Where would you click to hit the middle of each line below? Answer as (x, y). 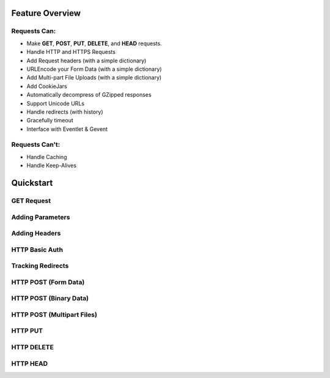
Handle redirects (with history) (65, 112)
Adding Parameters (41, 217)
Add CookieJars (47, 86)
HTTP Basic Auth (37, 250)
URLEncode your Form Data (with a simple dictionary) (94, 69)
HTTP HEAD (30, 363)
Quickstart (32, 183)
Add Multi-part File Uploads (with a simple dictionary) (94, 78)
